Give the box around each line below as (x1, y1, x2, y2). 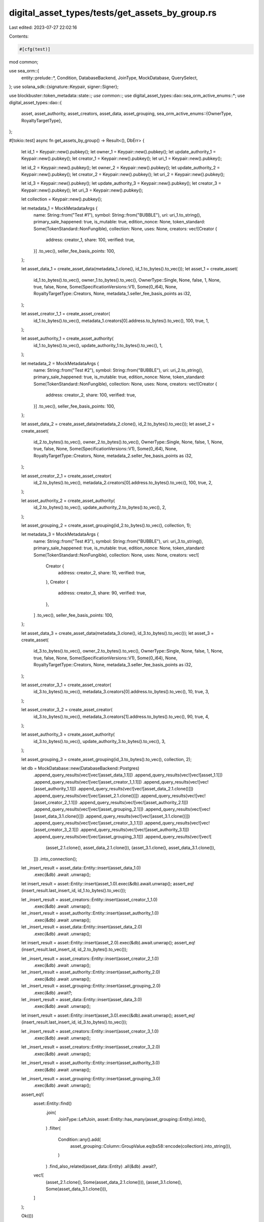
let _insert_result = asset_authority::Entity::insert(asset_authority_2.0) (21, 969, 160, 975)
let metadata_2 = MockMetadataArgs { (21, 360, 99, 366)
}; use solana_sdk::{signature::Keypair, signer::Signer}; (9, 84, 119, 90)
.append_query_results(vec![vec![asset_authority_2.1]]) (78, 799, 188, 805)
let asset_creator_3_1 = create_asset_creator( (21, 682, 111, 688)
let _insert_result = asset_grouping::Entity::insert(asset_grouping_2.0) (21, 983, 161, 989)
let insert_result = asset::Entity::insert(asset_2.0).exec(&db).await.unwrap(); (21, 939, 174, 945)
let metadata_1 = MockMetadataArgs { (21, 205, 98, 211)
